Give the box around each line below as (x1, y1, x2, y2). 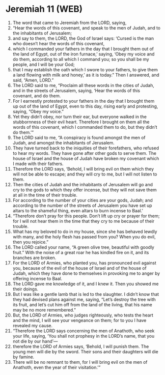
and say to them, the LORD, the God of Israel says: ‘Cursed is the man (12, 35, 154, 41)
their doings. (12, 286, 39, 292)
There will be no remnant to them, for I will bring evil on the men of (12, 359, 148, 365)
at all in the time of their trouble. (12, 192, 78, 198)
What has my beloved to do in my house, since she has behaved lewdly (12, 229, 158, 234)
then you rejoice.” (12, 239, 49, 245)
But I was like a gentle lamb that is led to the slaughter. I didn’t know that (12, 291, 159, 297)
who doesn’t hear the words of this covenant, (12, 40, 105, 46)
